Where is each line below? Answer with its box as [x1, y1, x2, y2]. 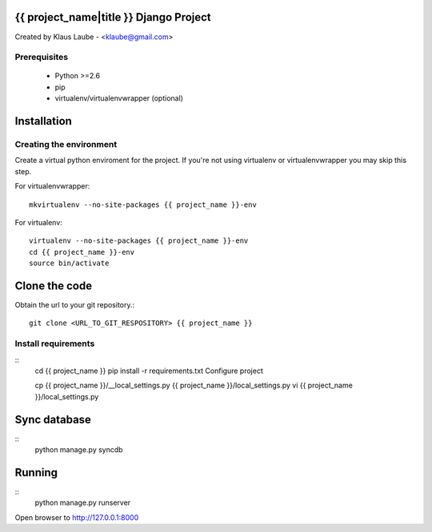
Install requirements [14, 338, 95, 349]
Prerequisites [14, 52, 68, 63]
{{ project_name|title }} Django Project [14, 10, 211, 24]
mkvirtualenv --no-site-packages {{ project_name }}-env [29, 200, 258, 209]
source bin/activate [29, 259, 110, 268]
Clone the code [14, 279, 92, 292]
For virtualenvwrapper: [14, 181, 90, 191]
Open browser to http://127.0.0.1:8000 [14, 512, 139, 522]
